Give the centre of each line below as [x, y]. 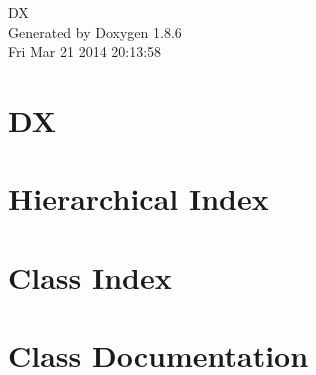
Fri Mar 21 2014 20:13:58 [85, 51]
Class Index [90, 276]
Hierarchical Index [138, 198]
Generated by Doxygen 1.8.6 [95, 31]
